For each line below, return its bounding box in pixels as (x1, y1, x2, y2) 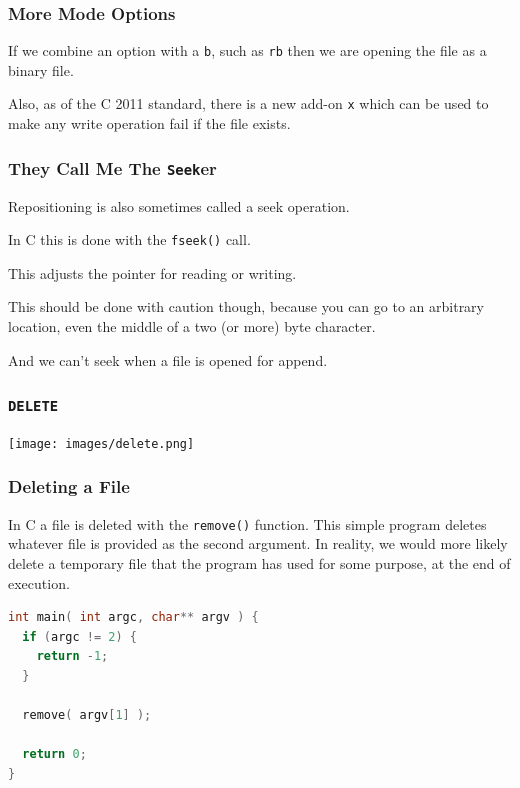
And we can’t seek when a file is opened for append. (8, 349, 328, 370)
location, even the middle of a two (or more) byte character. (8, 315, 376, 336)
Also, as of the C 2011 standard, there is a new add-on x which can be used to (8, 93, 489, 114)
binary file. (8, 59, 74, 80)
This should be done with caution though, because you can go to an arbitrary (8, 296, 484, 317)
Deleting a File (8, 474, 130, 499)
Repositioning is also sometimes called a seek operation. (8, 195, 350, 216)
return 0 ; (22, 747, 87, 762)
